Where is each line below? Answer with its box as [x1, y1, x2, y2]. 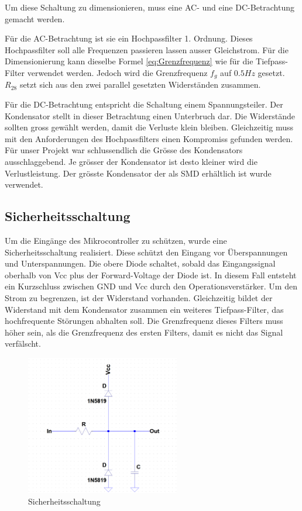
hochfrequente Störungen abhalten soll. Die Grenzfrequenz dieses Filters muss [5, 315, 283, 327]
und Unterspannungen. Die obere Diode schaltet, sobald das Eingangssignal [5, 257, 276, 270]
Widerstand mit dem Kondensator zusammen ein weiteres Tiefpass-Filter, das [5, 303, 284, 315]
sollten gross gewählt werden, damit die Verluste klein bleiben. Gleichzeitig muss [5, 121, 293, 133]
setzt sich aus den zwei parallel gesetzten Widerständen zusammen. [19, 78, 261, 91]
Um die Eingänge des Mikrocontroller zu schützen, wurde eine [5, 234, 227, 246]
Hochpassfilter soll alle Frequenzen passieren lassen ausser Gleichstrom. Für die [5, 43, 289, 56]
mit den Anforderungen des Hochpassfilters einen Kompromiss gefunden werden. [5, 132, 293, 144]
